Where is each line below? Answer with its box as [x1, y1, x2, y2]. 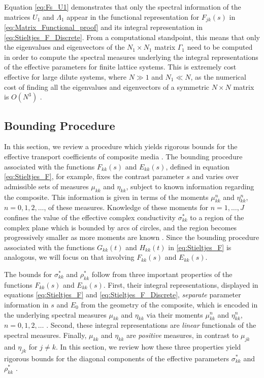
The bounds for [4, 268, 52, 279]
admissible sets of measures [4, 181, 89, 191]
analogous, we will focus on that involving [4, 252, 135, 262]
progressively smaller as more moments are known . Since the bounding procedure [4, 232, 259, 243]
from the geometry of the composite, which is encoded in [81, 299, 258, 310]
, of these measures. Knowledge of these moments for [44, 202, 209, 213]
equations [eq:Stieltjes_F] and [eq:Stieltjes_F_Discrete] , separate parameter [4, 289, 241, 300]
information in [4, 299, 49, 310]
